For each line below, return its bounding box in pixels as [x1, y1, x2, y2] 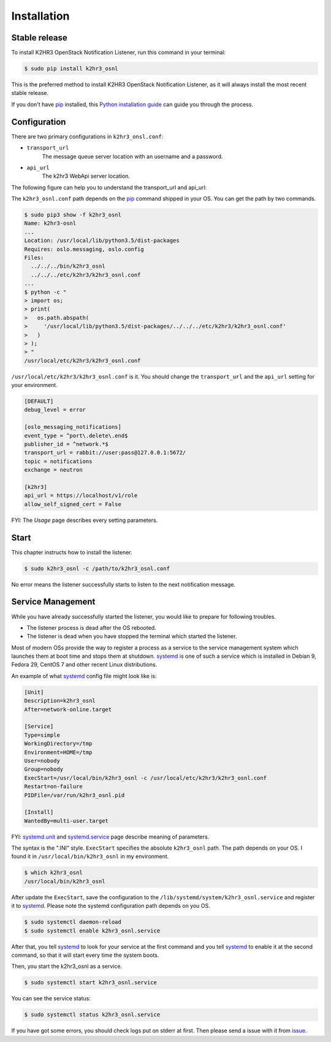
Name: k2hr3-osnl [24, 220, 77, 227]
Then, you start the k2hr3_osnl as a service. [11, 962, 123, 970]
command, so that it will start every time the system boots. [11, 951, 159, 959]
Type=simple [24, 731, 61, 738]
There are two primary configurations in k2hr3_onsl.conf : [11, 132, 164, 140]
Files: [24, 254, 44, 261]
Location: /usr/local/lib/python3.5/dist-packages [24, 237, 180, 244]
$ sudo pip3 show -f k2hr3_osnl [24, 211, 122, 219]
